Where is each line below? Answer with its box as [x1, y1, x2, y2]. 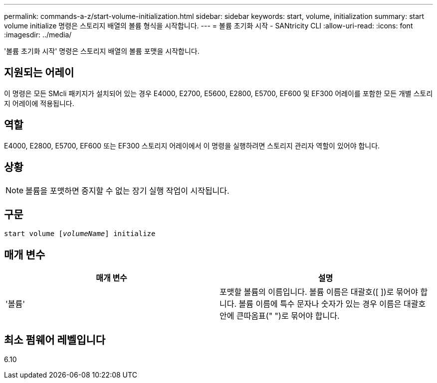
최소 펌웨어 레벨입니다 [4, 333, 106, 346]
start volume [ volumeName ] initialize [4, 230, 156, 238]
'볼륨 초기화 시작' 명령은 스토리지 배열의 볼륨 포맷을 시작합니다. [4, 47, 200, 55]
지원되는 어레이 [4, 66, 74, 79]
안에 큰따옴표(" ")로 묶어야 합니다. [219, 311, 340, 321]
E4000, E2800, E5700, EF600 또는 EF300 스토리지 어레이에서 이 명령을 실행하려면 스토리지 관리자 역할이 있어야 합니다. [4, 141, 380, 150]
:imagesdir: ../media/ [4, 30, 72, 39]
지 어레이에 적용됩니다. [4, 99, 74, 108]
